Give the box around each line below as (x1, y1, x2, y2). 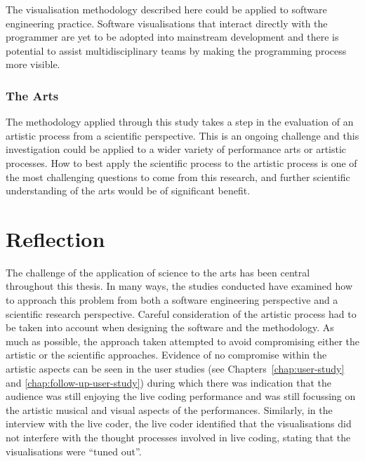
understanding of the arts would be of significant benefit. (6, 183, 251, 198)
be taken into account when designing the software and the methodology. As (6, 320, 334, 335)
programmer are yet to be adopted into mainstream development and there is (6, 29, 339, 44)
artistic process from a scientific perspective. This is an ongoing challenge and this (6, 128, 359, 142)
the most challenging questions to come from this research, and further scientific (6, 169, 350, 184)
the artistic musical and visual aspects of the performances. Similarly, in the (6, 402, 333, 417)
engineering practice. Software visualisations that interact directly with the (6, 15, 328, 30)
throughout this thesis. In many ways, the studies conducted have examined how (6, 279, 352, 293)
